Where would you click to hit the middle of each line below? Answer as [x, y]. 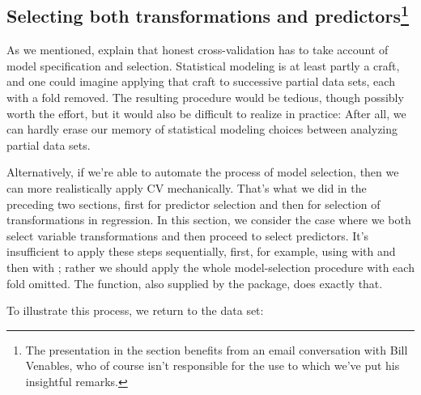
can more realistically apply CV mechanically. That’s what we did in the [187, 187]
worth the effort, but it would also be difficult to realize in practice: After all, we [206, 113]
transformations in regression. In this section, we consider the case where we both [209, 220]
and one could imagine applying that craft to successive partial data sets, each [201, 81]
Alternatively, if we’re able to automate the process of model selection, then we [203, 172]
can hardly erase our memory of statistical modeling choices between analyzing [202, 129]
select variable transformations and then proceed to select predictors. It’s [188, 235]
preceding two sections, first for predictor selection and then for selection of [193, 204]
